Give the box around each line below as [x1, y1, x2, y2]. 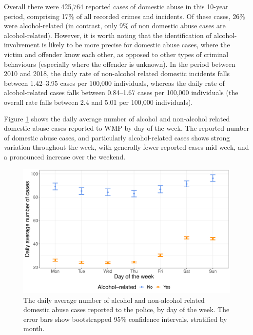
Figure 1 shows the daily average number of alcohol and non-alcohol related [4, 113, 230, 123]
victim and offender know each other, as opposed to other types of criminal [4, 49, 229, 59]
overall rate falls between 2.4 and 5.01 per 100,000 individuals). [4, 97, 193, 107]
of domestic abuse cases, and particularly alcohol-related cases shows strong [4, 132, 230, 142]
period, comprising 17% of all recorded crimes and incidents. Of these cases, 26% [4, 11, 245, 21]
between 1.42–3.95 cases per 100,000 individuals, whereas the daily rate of [4, 78, 225, 88]
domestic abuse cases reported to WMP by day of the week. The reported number [4, 123, 250, 133]
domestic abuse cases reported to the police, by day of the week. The [23, 304, 230, 315]
